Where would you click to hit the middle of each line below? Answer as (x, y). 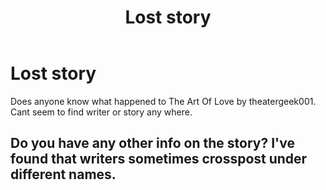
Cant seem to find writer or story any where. (101, 112)
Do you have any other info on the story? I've (152, 143)
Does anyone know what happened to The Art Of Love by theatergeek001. (163, 101)
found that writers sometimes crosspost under (159, 159)
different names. (63, 174)
